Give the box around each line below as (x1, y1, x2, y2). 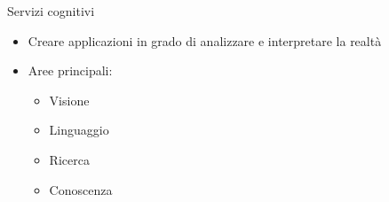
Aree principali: (28, 61, 113, 80)
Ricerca (49, 150, 90, 168)
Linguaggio (49, 120, 109, 139)
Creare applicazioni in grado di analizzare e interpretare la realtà (28, 31, 382, 50)
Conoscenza (49, 180, 113, 198)
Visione (49, 90, 90, 109)
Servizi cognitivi (7, 2, 95, 19)
